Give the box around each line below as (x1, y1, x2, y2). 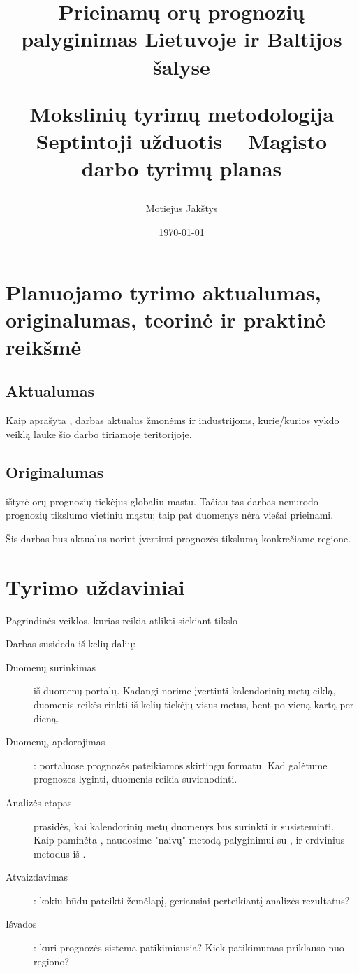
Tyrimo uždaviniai (6, 572, 185, 601)
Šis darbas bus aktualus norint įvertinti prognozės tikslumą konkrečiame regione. (6, 531, 351, 545)
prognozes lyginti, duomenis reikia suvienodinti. (34, 771, 237, 786)
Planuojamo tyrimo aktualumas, (6, 277, 321, 306)
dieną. (34, 710, 59, 725)
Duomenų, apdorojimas (6, 734, 105, 749)
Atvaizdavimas (6, 869, 68, 884)
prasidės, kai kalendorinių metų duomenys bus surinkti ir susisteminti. (34, 818, 335, 833)
